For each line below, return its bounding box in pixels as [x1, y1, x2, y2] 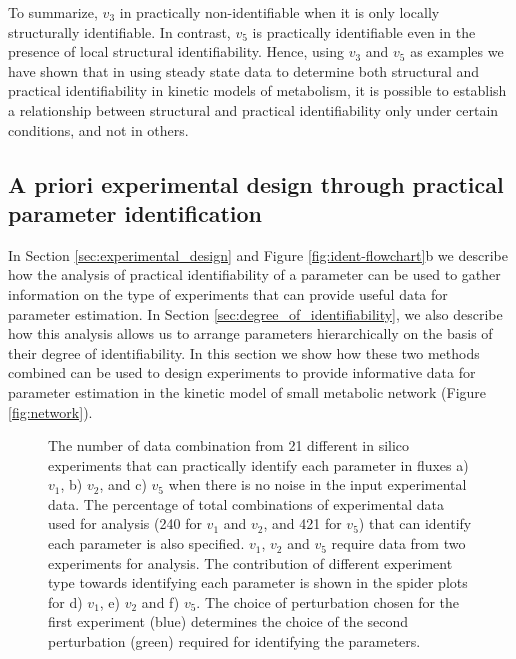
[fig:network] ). [8, 401, 93, 422]
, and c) [99, 474, 147, 495]
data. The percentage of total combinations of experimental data [48, 493, 445, 514]
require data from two [331, 533, 466, 554]
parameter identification [8, 197, 262, 228]
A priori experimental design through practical [8, 168, 504, 199]
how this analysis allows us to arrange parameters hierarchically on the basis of [8, 323, 493, 344]
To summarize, [8, 2, 98, 22]
